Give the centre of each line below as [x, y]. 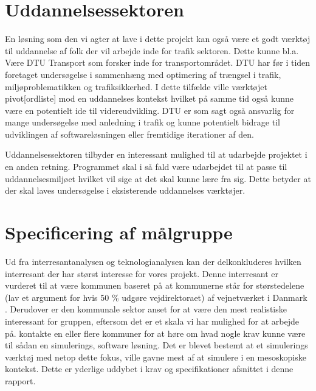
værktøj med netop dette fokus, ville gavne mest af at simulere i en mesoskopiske [156, 357]
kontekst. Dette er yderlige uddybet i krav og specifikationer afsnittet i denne [149, 369]
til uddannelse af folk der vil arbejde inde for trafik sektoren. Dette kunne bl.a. [152, 50]
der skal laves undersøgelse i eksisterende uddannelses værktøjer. [125, 190]
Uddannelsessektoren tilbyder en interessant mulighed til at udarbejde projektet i [156, 154]
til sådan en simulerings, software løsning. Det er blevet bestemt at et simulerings [156, 345]
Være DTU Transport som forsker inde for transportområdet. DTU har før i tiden [158, 62]
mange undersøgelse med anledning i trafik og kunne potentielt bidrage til [143, 122]
